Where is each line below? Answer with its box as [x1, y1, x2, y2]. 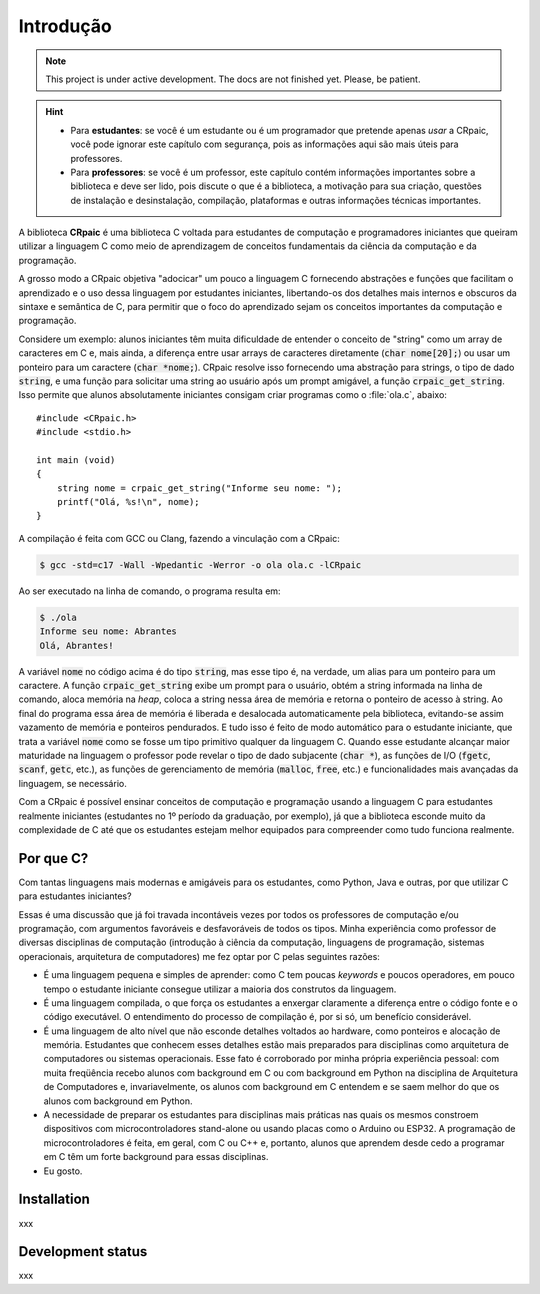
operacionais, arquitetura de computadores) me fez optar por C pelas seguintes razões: [18, 950, 380, 962]
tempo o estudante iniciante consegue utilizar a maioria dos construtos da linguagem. [43, 983, 397, 995]
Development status [18, 1243, 148, 1260]
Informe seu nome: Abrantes [39, 626, 177, 637]
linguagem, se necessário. [18, 777, 127, 789]
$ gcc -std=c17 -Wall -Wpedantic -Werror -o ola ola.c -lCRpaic [39, 559, 362, 570]
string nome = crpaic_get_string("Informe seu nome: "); [56, 482, 342, 494]
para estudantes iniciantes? [18, 890, 132, 902]
